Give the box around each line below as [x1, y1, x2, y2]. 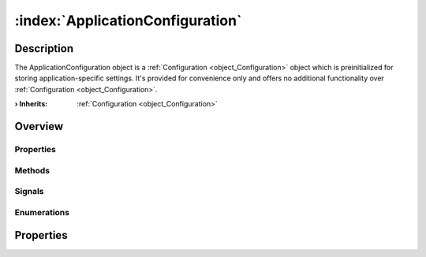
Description [14, 42, 74, 55]
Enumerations [14, 207, 70, 218]
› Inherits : [14, 99, 48, 109]
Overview [14, 120, 64, 133]
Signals [14, 186, 44, 197]
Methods [14, 165, 50, 176]
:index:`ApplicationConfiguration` [14, 12, 242, 29]
